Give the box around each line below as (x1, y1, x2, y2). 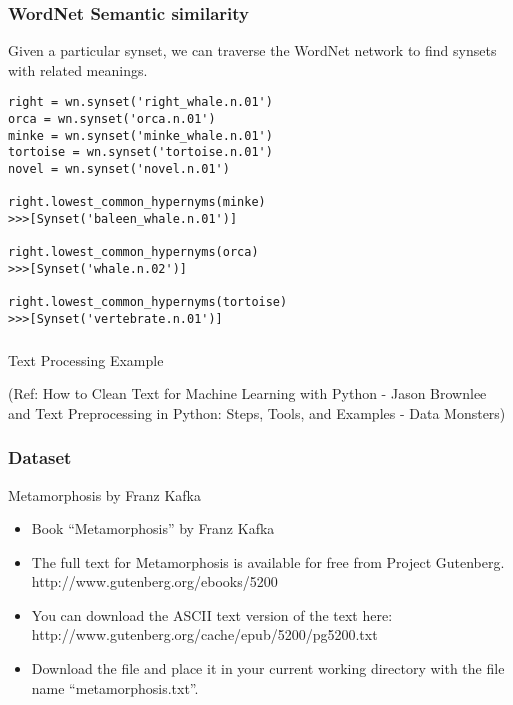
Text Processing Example (8, 349, 164, 370)
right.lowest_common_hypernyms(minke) (8, 195, 266, 210)
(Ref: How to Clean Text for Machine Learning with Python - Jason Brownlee (8, 383, 487, 404)
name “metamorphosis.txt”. (31, 677, 199, 698)
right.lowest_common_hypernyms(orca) (8, 245, 259, 260)
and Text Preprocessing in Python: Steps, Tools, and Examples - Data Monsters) (8, 402, 506, 423)
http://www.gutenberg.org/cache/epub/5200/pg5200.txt (31, 624, 378, 645)
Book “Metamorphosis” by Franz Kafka (31, 518, 275, 539)
